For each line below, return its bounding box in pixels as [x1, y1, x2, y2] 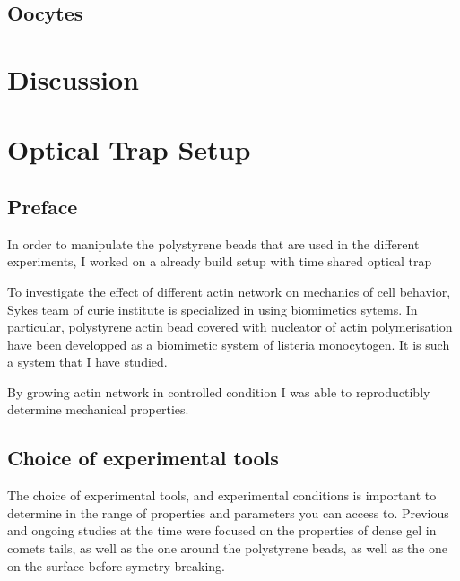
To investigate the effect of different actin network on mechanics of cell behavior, [7, 282, 451, 300]
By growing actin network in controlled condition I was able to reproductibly [7, 382, 430, 401]
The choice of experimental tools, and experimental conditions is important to [7, 486, 437, 505]
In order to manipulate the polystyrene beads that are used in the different [7, 234, 420, 253]
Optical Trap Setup [7, 131, 251, 168]
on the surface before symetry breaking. [7, 556, 225, 575]
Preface [7, 192, 78, 220]
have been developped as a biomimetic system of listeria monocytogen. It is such [7, 334, 450, 353]
